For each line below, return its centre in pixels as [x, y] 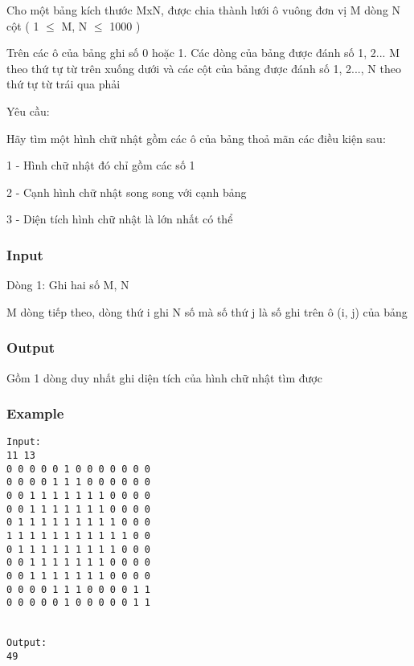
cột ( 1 [23, 25]
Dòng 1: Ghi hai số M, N [68, 285]
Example [35, 413]
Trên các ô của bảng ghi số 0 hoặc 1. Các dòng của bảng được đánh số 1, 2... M [203, 53]
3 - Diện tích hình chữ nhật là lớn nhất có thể [120, 219]
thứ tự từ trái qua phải [64, 84]
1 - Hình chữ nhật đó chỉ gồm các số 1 [101, 165]
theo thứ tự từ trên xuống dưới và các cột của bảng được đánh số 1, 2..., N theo [204, 68]
